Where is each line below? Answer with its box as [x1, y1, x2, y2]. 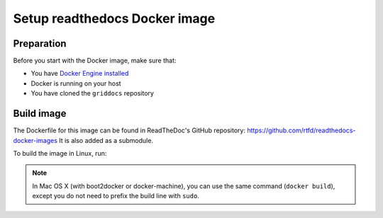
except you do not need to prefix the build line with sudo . [32, 192, 200, 200]
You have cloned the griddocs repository [30, 89, 154, 98]
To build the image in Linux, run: [13, 149, 107, 157]
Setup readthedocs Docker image [13, 11, 216, 26]
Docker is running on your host [30, 79, 121, 88]
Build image [13, 108, 67, 120]
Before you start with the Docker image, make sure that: [13, 57, 177, 65]
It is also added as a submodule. [59, 136, 154, 144]
